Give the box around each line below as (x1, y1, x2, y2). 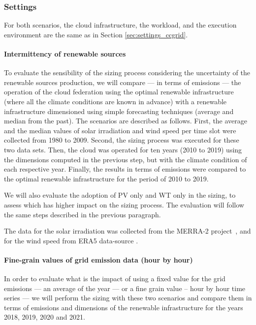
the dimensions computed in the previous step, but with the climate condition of (4, 154, 247, 164)
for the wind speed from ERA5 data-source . (4, 235, 138, 245)
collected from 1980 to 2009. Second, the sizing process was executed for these (4, 135, 239, 145)
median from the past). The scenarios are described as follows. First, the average (4, 116, 248, 126)
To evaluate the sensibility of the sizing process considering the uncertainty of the (4, 67, 250, 78)
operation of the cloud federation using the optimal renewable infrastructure (4, 87, 234, 97)
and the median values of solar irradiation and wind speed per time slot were (4, 125, 236, 135)
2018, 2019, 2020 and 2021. (4, 312, 85, 322)
